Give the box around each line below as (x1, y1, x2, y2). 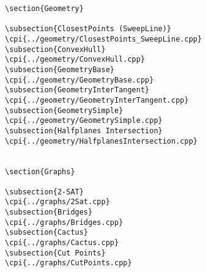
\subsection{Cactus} (5, 228, 89, 237)
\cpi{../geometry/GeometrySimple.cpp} (5, 116, 163, 125)
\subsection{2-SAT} (5, 187, 84, 196)
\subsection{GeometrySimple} (5, 106, 123, 115)
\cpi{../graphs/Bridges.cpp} (5, 218, 123, 227)
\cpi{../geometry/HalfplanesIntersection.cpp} (5, 136, 197, 145)
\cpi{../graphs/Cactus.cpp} (5, 238, 119, 248)
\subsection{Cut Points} (5, 248, 106, 257)
